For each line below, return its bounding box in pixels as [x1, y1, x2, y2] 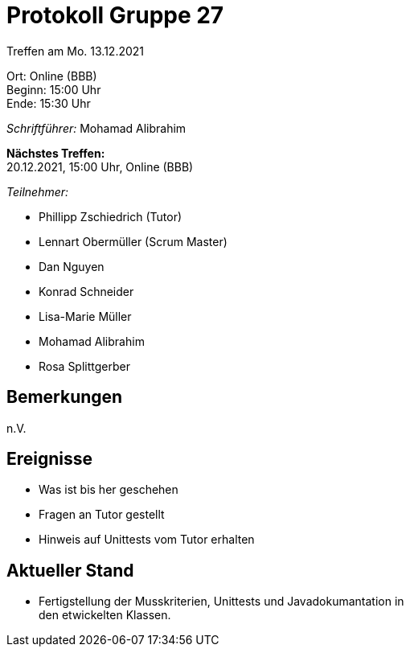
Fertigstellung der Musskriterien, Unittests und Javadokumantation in [39, 594, 404, 609]
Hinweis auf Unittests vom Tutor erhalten [39, 532, 255, 547]
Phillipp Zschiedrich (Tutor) [39, 209, 182, 224]
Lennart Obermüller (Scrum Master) [39, 234, 228, 248]
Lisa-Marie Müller [39, 309, 132, 323]
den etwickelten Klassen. [39, 608, 171, 622]
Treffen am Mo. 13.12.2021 [6, 43, 145, 58]
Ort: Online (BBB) [6, 68, 97, 83]
